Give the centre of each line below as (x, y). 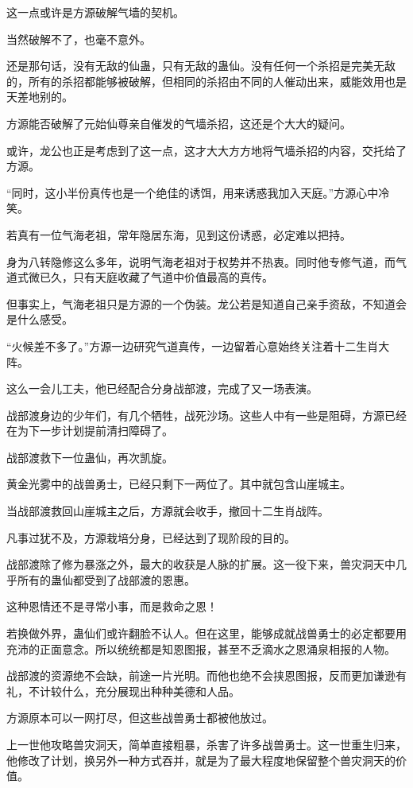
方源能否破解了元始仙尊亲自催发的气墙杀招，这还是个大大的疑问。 (179, 123)
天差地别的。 (40, 97)
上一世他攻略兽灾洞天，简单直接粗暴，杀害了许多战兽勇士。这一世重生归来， (206, 744)
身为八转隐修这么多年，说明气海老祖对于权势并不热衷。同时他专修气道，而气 (206, 261)
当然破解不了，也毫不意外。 (79, 39)
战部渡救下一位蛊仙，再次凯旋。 (90, 457)
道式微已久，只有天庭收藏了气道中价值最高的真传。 (140, 277)
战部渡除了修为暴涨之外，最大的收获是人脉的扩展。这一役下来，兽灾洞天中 (201, 564)
